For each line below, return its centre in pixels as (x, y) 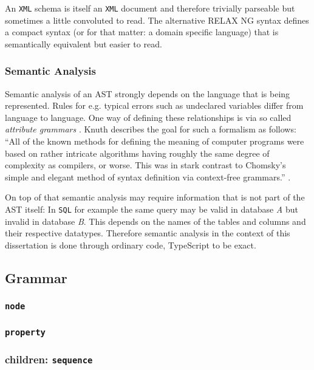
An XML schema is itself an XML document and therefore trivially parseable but (150, 8)
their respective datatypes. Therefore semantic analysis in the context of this (148, 233)
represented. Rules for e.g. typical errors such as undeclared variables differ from (154, 105)
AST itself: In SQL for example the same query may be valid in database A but (152, 209)
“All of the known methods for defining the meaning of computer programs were (155, 141)
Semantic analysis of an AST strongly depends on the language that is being (148, 93)
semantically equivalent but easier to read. (84, 43)
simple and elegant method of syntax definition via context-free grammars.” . (148, 176)
